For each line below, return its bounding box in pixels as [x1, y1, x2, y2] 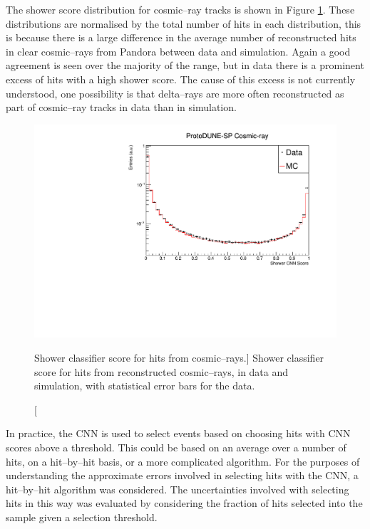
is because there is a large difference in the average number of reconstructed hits [6, 30, 356, 45]
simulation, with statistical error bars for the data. [34, 378, 255, 393]
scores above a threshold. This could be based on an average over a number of [6, 439, 346, 454]
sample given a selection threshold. [6, 509, 158, 524]
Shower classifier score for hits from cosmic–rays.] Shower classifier [34, 350, 324, 365]
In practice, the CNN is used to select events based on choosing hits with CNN [6, 426, 351, 441]
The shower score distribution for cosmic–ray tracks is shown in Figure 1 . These [6, 2, 355, 16]
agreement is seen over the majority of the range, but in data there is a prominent [6, 58, 364, 73]
